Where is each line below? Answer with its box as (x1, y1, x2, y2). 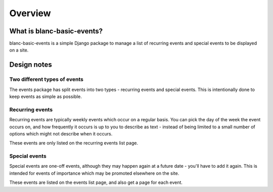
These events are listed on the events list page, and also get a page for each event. (9, 179, 183, 185)
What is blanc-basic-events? (9, 27, 103, 35)
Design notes (9, 61, 53, 69)
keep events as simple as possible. (9, 93, 82, 100)
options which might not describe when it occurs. (9, 130, 113, 136)
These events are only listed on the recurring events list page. (9, 140, 139, 146)
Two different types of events (9, 76, 83, 83)
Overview (9, 8, 51, 19)
